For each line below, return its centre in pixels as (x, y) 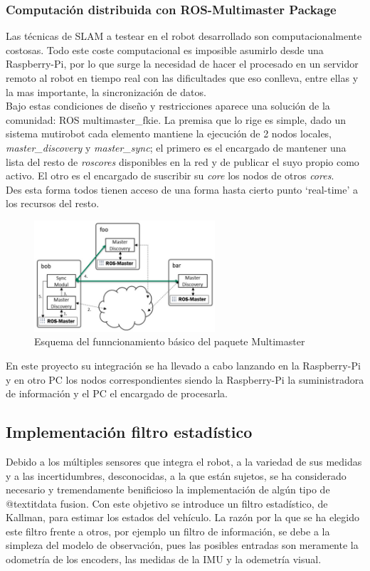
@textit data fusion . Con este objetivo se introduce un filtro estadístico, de (167, 503)
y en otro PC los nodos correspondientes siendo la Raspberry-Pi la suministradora (185, 379)
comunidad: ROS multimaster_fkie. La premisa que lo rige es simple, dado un (176, 119)
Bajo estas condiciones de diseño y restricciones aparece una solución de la (168, 106)
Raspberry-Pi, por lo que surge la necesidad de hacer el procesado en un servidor (182, 64)
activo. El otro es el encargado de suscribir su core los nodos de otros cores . (170, 176)
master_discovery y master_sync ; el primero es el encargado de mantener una (176, 147)
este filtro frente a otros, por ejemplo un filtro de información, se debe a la (168, 531)
